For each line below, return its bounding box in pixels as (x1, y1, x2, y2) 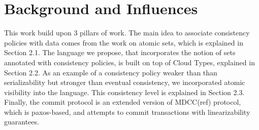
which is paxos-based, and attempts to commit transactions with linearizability (4, 106, 250, 117)
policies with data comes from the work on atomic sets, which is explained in (4, 37, 243, 48)
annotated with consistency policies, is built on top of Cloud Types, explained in (4, 57, 255, 67)
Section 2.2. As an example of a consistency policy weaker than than (4, 67, 217, 77)
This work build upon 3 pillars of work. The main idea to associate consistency (4, 27, 250, 38)
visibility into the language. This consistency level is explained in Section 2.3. (4, 86, 245, 97)
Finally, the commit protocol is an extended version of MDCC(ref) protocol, (4, 97, 241, 107)
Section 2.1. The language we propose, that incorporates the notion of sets (4, 47, 236, 58)
